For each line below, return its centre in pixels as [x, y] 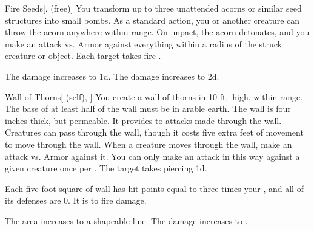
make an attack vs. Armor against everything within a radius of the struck [144, 43]
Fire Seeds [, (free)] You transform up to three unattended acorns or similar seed [153, 8]
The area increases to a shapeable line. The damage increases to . [126, 220]
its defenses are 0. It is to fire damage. [76, 200]
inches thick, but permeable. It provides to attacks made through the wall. [143, 120]
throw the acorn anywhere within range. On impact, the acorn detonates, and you [157, 32]
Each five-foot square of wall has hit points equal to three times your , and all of [154, 188]
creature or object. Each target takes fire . [83, 56]
